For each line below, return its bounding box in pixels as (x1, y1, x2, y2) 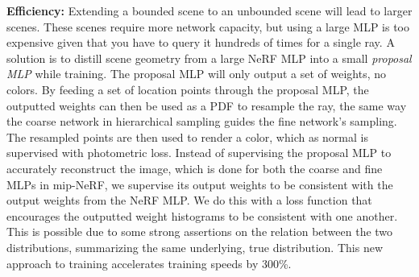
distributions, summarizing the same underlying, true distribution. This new (6, 238, 383, 255)
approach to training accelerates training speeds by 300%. (6, 254, 292, 271)
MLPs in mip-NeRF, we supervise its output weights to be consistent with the (6, 176, 393, 192)
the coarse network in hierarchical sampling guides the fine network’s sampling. (6, 113, 397, 130)
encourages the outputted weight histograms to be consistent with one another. (6, 207, 398, 224)
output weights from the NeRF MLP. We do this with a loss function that (6, 192, 372, 209)
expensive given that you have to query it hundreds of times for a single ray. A (6, 34, 395, 51)
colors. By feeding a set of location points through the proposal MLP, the (6, 81, 369, 97)
